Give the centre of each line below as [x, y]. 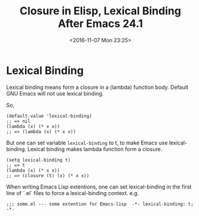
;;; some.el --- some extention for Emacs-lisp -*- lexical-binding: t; [100, 204]
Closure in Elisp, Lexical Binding [100, 11]
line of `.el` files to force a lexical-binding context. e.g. [73, 193]
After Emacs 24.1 [100, 24]
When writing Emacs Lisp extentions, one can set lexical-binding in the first [99, 187]
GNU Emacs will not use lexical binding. [55, 93]
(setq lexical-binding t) [38, 160]
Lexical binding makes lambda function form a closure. [95, 149]
